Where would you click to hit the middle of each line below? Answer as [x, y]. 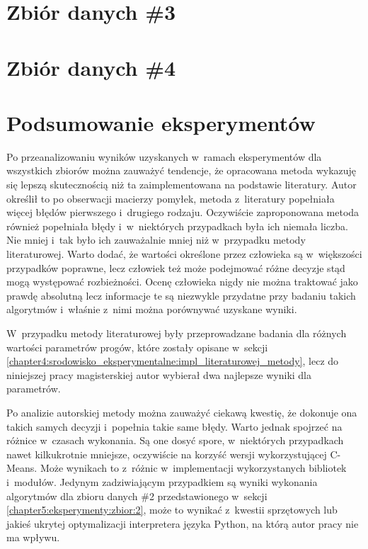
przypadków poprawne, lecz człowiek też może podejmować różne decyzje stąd [176, 267]
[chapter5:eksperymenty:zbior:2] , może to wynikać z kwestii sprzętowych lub [172, 510]
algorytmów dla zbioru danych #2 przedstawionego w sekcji [137, 496]
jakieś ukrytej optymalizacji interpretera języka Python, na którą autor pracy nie [183, 523]
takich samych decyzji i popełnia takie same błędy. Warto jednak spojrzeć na [174, 426]
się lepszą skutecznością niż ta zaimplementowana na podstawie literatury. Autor [182, 185]
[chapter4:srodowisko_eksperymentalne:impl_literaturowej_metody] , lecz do [173, 361]
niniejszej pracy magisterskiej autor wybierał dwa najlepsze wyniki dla [159, 374]
